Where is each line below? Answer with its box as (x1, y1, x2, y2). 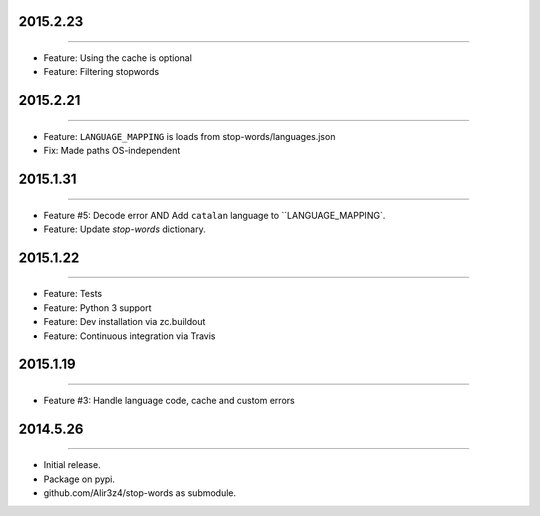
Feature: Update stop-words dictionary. (43, 223, 206, 235)
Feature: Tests (43, 288, 103, 300)
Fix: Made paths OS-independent (43, 145, 181, 157)
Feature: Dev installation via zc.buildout (43, 316, 206, 328)
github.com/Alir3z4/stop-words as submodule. (43, 487, 237, 499)
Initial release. (43, 459, 101, 471)
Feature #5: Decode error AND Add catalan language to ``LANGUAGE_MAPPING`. (43, 209, 386, 221)
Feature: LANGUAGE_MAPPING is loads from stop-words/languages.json (43, 130, 336, 142)
